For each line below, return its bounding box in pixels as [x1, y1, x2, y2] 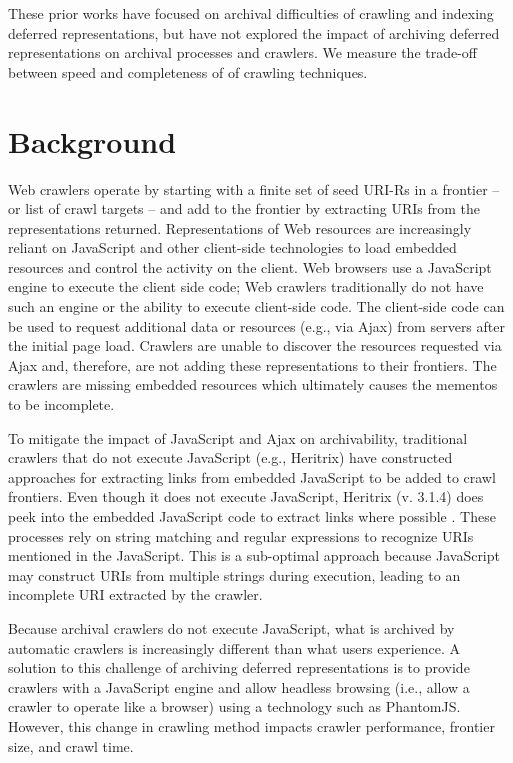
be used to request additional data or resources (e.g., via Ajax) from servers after [8, 315, 505, 336]
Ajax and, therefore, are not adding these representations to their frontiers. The [8, 354, 497, 375]
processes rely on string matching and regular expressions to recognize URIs [8, 525, 474, 546]
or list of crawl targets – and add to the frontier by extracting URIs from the [8, 198, 481, 219]
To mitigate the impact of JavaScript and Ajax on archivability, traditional [8, 427, 468, 448]
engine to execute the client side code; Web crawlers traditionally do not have [8, 276, 484, 297]
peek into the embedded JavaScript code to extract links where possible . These [8, 506, 496, 526]
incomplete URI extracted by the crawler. [8, 584, 263, 605]
